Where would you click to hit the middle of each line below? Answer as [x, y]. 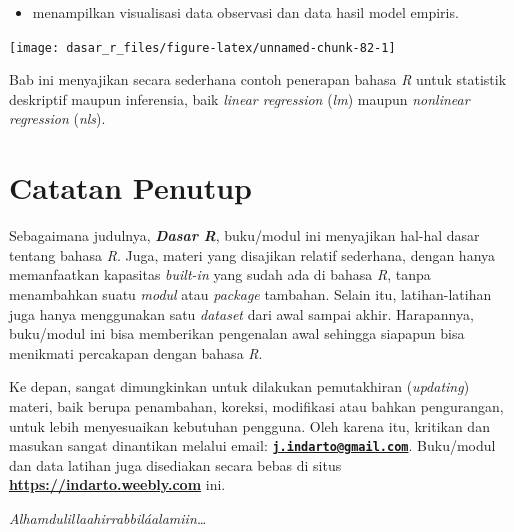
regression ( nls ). [57, 118]
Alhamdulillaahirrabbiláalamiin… [108, 517]
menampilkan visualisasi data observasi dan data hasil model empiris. [245, 12]
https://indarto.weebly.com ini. [117, 484]
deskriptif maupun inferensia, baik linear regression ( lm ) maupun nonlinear [239, 98]
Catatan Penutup [130, 187]
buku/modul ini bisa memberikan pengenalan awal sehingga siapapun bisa [237, 333]
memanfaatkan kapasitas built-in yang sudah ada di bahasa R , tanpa [220, 274]
